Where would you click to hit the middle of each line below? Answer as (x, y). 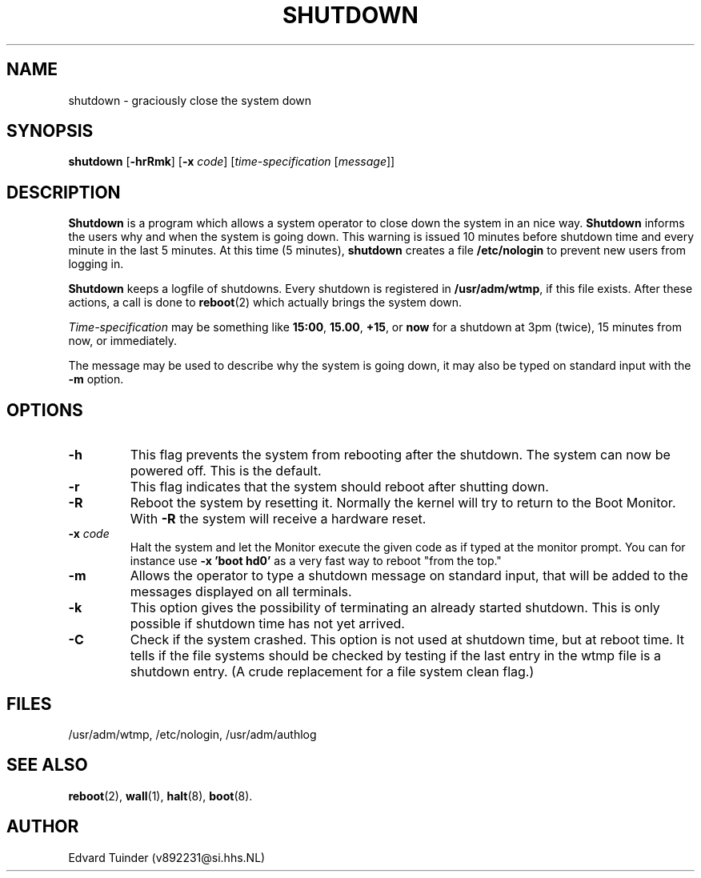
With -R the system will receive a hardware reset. (278, 519)
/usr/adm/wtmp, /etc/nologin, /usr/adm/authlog (192, 734)
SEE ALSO (47, 765)
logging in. (96, 264)
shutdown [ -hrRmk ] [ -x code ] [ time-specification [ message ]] (232, 162)
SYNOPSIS (50, 131)
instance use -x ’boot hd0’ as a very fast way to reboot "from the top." (316, 561)
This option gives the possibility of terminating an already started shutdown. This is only (395, 608)
